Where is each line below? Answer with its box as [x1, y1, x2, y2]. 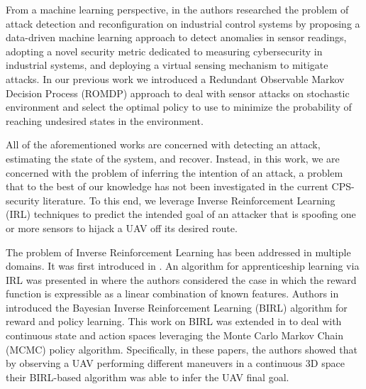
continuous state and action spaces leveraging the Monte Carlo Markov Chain [6, 328, 344, 343]
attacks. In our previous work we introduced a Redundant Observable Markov [6, 71, 345, 86]
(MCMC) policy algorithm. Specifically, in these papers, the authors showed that [6, 341, 357, 356]
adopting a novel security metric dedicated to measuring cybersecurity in [6, 43, 323, 58]
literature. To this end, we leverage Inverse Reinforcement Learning [43, 192, 335, 207]
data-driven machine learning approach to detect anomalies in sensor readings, [6, 30, 347, 45]
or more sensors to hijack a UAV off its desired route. [6, 220, 238, 235]
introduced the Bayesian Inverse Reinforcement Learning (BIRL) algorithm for [6, 300, 348, 314]
